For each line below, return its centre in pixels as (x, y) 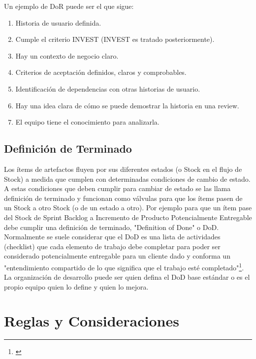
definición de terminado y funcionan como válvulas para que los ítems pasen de (123, 198)
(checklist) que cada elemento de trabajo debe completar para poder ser (112, 246)
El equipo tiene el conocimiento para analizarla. (87, 122)
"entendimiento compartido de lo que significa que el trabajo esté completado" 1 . (124, 266)
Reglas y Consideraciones (92, 320)
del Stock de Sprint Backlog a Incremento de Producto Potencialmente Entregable (128, 217)
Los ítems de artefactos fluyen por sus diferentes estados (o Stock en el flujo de (123, 169)
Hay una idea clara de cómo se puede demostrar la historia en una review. (127, 105)
